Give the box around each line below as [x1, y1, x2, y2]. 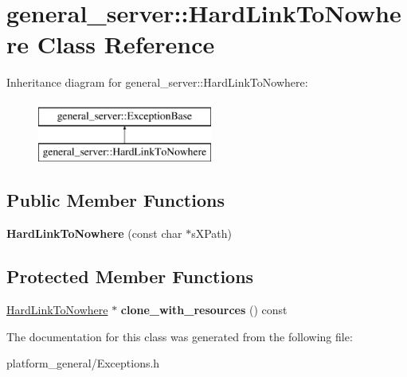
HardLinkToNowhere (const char [6, 225, 182, 242]
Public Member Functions [6, 188, 225, 212]
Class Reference [37, 28, 215, 60]
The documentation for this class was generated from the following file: [6, 328, 353, 344]
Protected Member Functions [6, 264, 254, 289]
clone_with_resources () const [120, 301, 288, 318]
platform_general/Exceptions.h [6, 355, 160, 371]
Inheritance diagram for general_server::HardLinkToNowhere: [6, 74, 308, 91]
